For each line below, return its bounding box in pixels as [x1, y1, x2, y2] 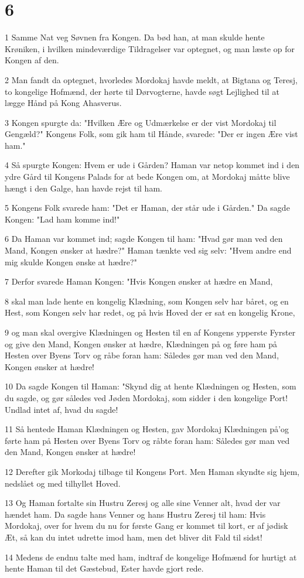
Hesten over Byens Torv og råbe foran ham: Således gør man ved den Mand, [5, 349, 279, 361]
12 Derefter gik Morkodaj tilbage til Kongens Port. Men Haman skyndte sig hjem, [5, 465, 300, 477]
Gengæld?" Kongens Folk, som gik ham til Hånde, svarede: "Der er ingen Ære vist [5, 128, 298, 140]
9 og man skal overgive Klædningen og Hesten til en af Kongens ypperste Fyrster [5, 326, 296, 338]
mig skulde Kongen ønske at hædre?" [5, 255, 137, 268]
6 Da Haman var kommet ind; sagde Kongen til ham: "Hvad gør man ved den [5, 232, 283, 245]
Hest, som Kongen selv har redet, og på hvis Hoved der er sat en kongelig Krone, [5, 306, 295, 319]
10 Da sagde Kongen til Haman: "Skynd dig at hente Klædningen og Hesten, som [5, 380, 296, 392]
